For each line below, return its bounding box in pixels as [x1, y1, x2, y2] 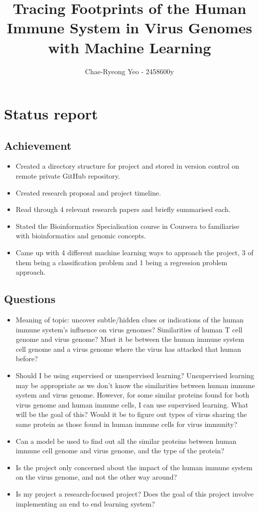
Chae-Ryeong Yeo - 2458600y [85, 66, 174, 76]
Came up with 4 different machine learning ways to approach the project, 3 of [15, 247, 254, 258]
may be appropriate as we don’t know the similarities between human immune [15, 380, 255, 390]
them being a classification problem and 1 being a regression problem [15, 257, 228, 267]
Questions [4, 291, 56, 307]
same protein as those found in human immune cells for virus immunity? [15, 418, 238, 429]
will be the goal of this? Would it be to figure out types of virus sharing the [15, 409, 247, 419]
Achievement [4, 137, 72, 153]
